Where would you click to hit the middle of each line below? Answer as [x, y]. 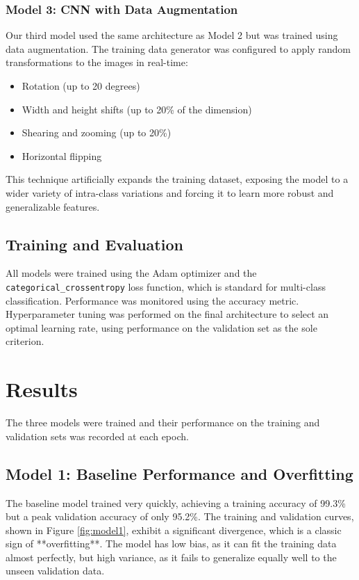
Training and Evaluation [94, 244]
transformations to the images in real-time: [97, 62]
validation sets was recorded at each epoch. [97, 436]
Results [42, 389]
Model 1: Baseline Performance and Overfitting [179, 473]
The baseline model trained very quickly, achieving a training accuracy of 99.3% [176, 502]
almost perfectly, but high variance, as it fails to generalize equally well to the [171, 557]
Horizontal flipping [62, 155]
